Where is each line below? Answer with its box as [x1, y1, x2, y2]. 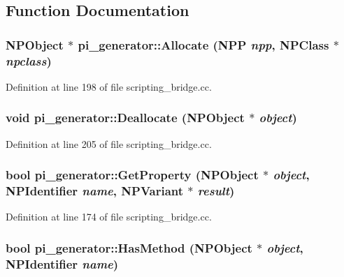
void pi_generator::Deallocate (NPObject [6, 109, 245, 126]
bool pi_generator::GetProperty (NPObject [6, 166, 259, 184]
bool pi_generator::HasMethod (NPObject [6, 239, 252, 256]
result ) [197, 182, 235, 200]
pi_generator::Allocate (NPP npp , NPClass [78, 36, 329, 53]
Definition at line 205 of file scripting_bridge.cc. [6, 136, 212, 151]
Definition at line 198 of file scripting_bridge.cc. [6, 79, 212, 93]
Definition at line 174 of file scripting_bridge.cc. [6, 209, 212, 224]
